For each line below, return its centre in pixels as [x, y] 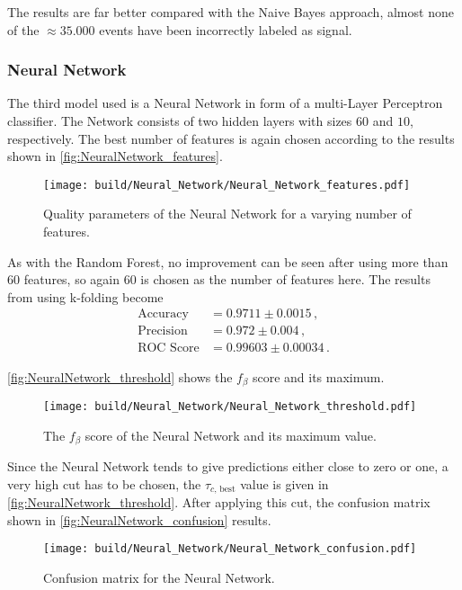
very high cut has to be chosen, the [104, 483]
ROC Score [169, 349]
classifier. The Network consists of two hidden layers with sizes [180, 121]
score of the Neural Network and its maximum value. [231, 435]
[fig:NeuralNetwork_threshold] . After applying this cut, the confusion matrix [219, 502]
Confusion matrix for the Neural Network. [159, 577]
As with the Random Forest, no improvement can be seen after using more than [228, 261]
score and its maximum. [318, 376]
